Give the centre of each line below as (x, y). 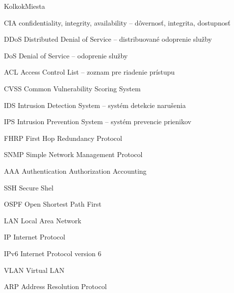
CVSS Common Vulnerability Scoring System (72, 88)
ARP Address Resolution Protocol (55, 286)
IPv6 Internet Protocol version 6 (53, 253)
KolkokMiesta (25, 6)
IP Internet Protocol (35, 237)
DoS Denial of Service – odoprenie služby (66, 55)
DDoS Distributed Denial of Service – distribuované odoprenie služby (108, 39)
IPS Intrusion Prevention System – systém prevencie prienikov (98, 121)
